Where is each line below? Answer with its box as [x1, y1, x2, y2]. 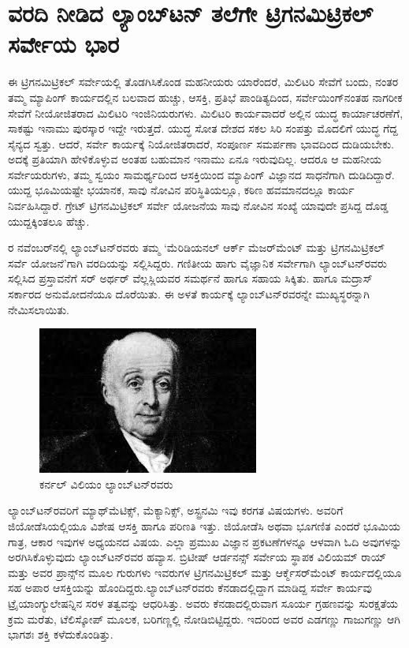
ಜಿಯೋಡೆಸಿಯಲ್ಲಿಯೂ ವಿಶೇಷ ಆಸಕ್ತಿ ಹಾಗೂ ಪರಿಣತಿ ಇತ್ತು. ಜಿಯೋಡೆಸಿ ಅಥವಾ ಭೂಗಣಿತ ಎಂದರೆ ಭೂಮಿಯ [8, 518, 400, 534]
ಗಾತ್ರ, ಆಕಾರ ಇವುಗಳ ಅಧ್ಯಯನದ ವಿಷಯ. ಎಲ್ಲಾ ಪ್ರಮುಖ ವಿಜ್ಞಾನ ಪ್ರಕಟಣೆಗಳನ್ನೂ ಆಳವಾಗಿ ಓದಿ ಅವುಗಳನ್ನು [8, 533, 402, 549]
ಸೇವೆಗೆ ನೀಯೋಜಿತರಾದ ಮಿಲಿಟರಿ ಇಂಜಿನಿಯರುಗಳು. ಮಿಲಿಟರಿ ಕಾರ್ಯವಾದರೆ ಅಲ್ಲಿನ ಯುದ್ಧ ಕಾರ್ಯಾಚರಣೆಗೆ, [8, 104, 403, 121]
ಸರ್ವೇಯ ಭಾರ [8, 28, 120, 60]
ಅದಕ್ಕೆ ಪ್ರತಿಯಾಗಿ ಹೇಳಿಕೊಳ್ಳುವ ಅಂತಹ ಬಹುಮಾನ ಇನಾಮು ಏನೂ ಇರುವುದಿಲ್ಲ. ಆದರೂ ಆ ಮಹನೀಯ [8, 151, 382, 167]
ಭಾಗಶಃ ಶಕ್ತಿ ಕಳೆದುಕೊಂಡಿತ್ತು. [8, 626, 113, 642]
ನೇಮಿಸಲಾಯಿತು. [8, 301, 70, 317]
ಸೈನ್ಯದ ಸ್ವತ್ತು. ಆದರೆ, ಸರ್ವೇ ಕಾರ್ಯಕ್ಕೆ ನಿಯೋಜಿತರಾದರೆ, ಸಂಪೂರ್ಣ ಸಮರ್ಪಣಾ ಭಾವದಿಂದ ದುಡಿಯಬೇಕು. [8, 135, 394, 152]
